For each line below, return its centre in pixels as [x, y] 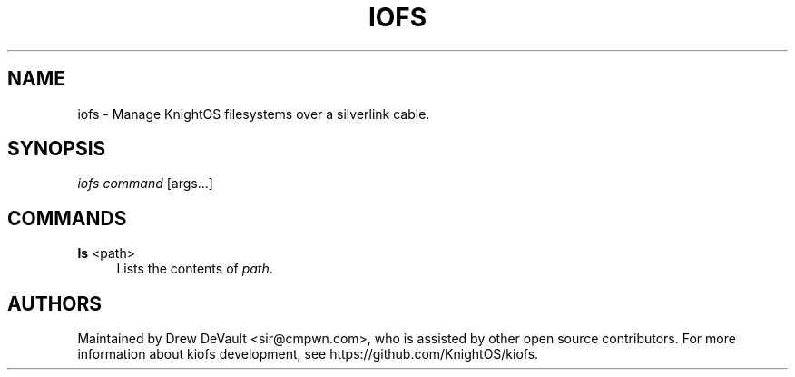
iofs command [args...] [145, 184]
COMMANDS [67, 218]
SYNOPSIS [57, 149]
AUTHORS [55, 303]
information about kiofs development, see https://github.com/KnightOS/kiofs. [308, 354]
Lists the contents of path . [195, 269]
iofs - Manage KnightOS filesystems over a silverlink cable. [254, 114]
